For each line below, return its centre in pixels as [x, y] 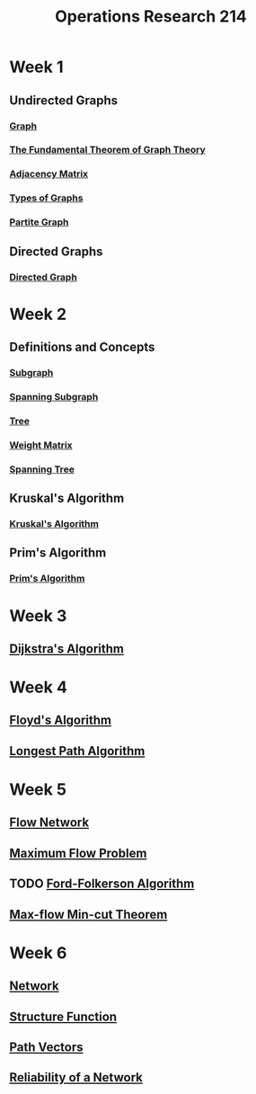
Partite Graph [39, 222]
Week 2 [38, 314]
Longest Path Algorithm [77, 751]
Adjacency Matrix [49, 174]
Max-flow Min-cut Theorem [88, 914]
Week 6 [38, 952]
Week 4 [38, 687]
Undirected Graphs [64, 100]
